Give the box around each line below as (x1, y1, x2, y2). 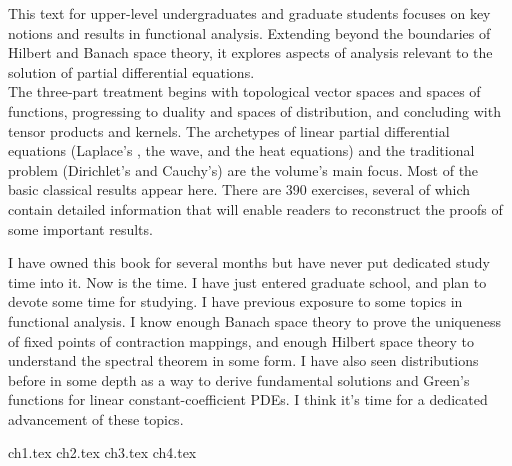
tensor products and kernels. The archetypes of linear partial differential (8, 120, 450, 141)
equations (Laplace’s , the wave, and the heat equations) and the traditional (8, 140, 475, 161)
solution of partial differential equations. (8, 61, 255, 82)
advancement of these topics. (8, 408, 184, 429)
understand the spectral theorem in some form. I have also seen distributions (8, 350, 479, 371)
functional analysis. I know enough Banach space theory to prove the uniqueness (8, 310, 501, 331)
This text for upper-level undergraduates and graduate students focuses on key (8, 3, 491, 23)
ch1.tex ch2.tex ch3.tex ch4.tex (8, 442, 197, 463)
